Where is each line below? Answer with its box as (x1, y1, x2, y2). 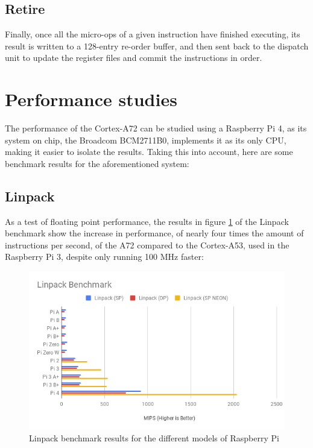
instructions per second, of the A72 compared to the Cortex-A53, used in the (5, 238, 289, 251)
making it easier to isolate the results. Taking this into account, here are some (5, 145, 293, 158)
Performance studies (5, 87, 177, 112)
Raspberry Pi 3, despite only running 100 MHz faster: (5, 250, 204, 263)
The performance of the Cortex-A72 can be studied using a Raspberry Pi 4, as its (5, 122, 307, 134)
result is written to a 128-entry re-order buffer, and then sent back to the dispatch (5, 39, 309, 52)
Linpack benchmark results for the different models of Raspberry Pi (29, 431, 279, 444)
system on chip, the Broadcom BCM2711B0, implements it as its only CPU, (5, 133, 286, 146)
